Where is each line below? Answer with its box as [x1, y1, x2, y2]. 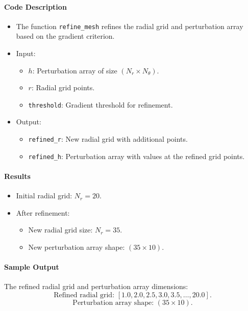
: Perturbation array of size [32, 65, 117, 75]
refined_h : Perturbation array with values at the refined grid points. [28, 150, 245, 161]
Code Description [4, 1, 67, 12]
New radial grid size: [28, 224, 93, 235]
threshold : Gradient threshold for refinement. [28, 99, 173, 110]
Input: [16, 48, 36, 59]
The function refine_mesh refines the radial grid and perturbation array [16, 20, 243, 31]
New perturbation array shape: [28, 241, 125, 252]
